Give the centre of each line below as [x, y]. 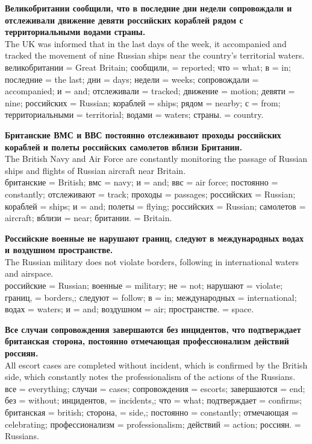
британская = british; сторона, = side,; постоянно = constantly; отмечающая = [151, 412]
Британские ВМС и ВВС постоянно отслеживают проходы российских [143, 134]
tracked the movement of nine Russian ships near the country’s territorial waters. [155, 55]
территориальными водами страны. [75, 32]
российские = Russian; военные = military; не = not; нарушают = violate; [144, 285]
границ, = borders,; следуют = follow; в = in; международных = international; [151, 297]
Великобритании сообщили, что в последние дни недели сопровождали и [148, 8]
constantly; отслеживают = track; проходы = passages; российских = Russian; [150, 194]
